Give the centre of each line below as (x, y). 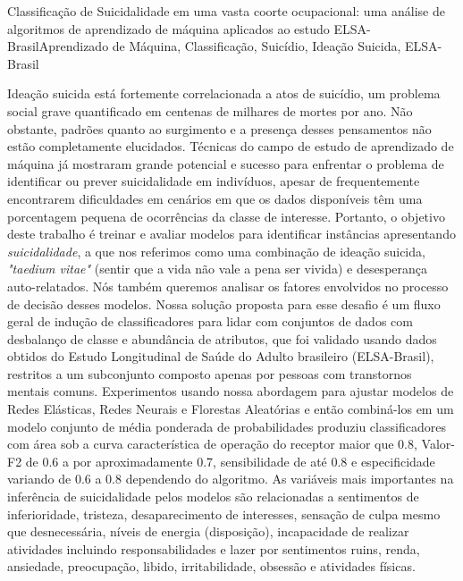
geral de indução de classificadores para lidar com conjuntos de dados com (210, 321)
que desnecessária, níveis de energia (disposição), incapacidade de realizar (208, 531)
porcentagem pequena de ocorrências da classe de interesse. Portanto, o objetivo (226, 216)
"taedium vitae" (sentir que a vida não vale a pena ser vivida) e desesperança (218, 269)
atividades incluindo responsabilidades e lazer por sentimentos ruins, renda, (214, 548)
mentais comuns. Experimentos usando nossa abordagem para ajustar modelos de (231, 391)
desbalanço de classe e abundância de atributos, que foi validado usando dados (222, 338)
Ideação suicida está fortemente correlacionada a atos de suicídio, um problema (224, 93)
